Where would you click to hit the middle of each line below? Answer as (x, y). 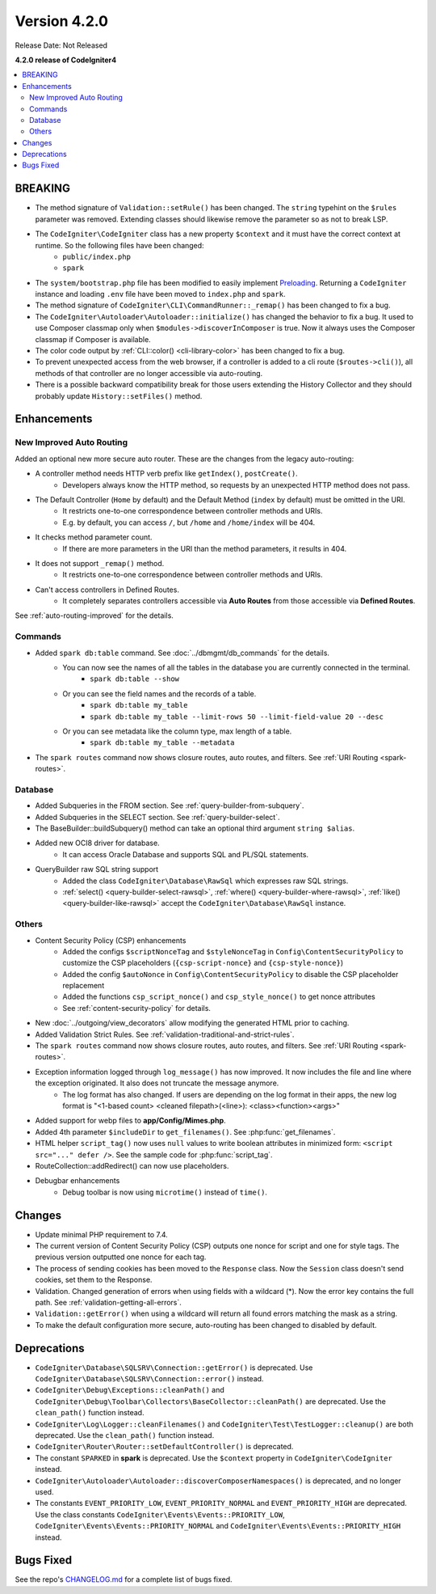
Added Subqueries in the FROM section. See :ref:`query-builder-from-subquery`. (170, 805)
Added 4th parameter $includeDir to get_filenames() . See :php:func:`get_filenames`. (185, 1131)
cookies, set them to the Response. (94, 1280)
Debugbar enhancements (78, 1181)
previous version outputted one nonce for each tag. (121, 1257)
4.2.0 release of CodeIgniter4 (66, 60)
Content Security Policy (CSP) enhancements (111, 940)
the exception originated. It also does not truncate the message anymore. (157, 1083)
